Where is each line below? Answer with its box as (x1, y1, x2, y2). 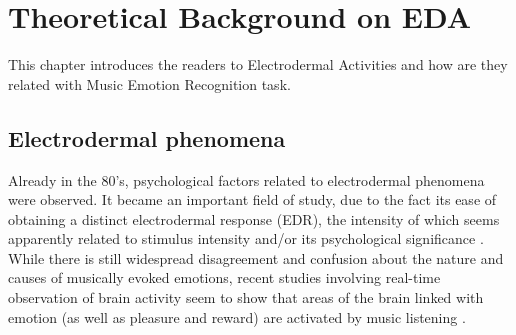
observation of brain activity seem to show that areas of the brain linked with (8, 287, 484, 308)
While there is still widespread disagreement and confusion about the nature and (8, 247, 504, 268)
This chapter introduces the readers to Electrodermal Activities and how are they (8, 54, 508, 75)
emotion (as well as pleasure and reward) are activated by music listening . (8, 306, 466, 327)
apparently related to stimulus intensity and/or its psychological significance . (8, 228, 484, 249)
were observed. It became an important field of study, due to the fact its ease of (8, 189, 497, 210)
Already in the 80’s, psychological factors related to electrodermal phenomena (8, 169, 485, 190)
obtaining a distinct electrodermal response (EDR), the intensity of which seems (8, 208, 500, 229)
